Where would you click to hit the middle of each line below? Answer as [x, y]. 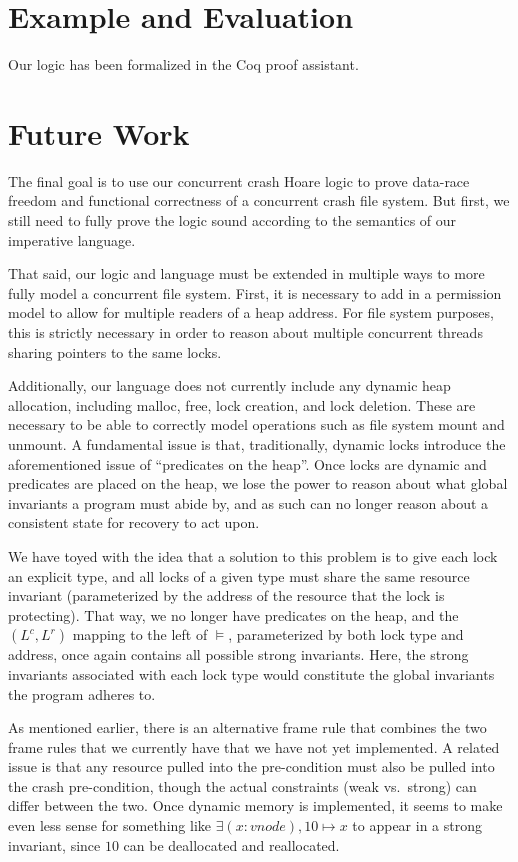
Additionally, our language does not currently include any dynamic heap [229, 385]
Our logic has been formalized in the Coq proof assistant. [183, 64]
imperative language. [72, 239]
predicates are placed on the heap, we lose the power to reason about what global [258, 483]
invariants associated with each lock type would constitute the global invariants [251, 673]
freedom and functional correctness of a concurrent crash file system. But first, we [259, 200]
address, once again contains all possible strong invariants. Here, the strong [238, 654]
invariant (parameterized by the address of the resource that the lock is [226, 595]
